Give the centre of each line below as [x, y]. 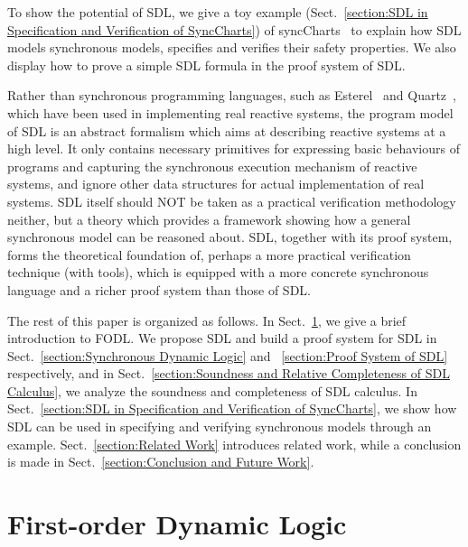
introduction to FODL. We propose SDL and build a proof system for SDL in [222, 338]
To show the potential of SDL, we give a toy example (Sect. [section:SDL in [218, 12]
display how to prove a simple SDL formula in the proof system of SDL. [206, 65]
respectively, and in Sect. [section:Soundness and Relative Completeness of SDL [229, 373]
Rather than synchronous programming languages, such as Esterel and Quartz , [232, 95]
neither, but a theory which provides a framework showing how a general [209, 219]
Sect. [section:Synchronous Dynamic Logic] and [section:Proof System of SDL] [228, 355]
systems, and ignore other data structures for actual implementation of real [216, 184]
